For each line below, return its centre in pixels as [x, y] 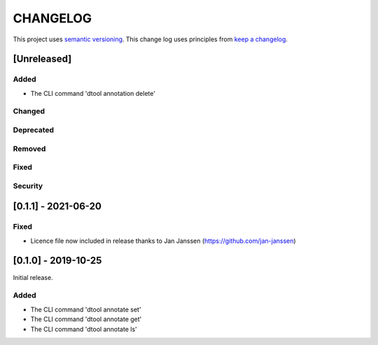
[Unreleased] [42, 59]
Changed [29, 111]
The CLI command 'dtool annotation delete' [93, 93]
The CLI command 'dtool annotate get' [86, 319]
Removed [29, 148]
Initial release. [33, 277]
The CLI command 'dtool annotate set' [86, 309]
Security [28, 185]
